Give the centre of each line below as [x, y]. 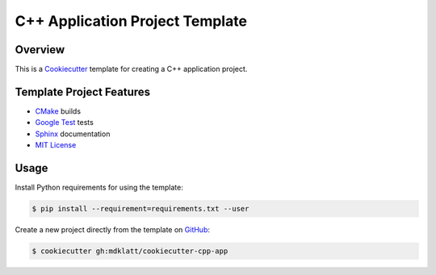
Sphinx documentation [73, 134]
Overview [40, 50]
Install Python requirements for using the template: [99, 187]
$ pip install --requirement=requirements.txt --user [140, 209]
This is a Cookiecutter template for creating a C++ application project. [131, 69]
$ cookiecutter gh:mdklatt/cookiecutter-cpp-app [130, 251]
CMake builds [58, 111]
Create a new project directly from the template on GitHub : [112, 230]
